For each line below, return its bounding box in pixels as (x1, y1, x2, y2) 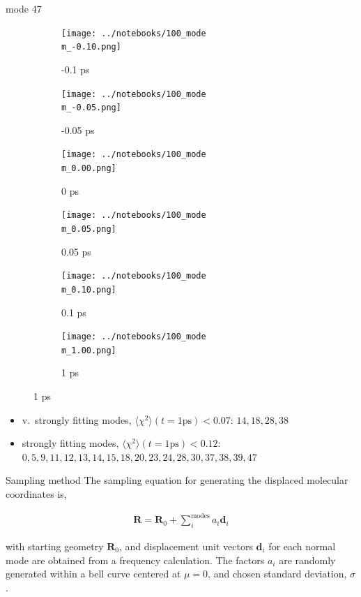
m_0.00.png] (61, 163, 116, 174)
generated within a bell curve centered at (6, 566, 181, 581)
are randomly (279, 552, 336, 567)
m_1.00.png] (61, 345, 116, 355)
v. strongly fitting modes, (22, 412, 132, 427)
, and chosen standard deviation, (208, 566, 347, 581)
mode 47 (6, 1, 42, 15)
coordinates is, (6, 487, 67, 501)
